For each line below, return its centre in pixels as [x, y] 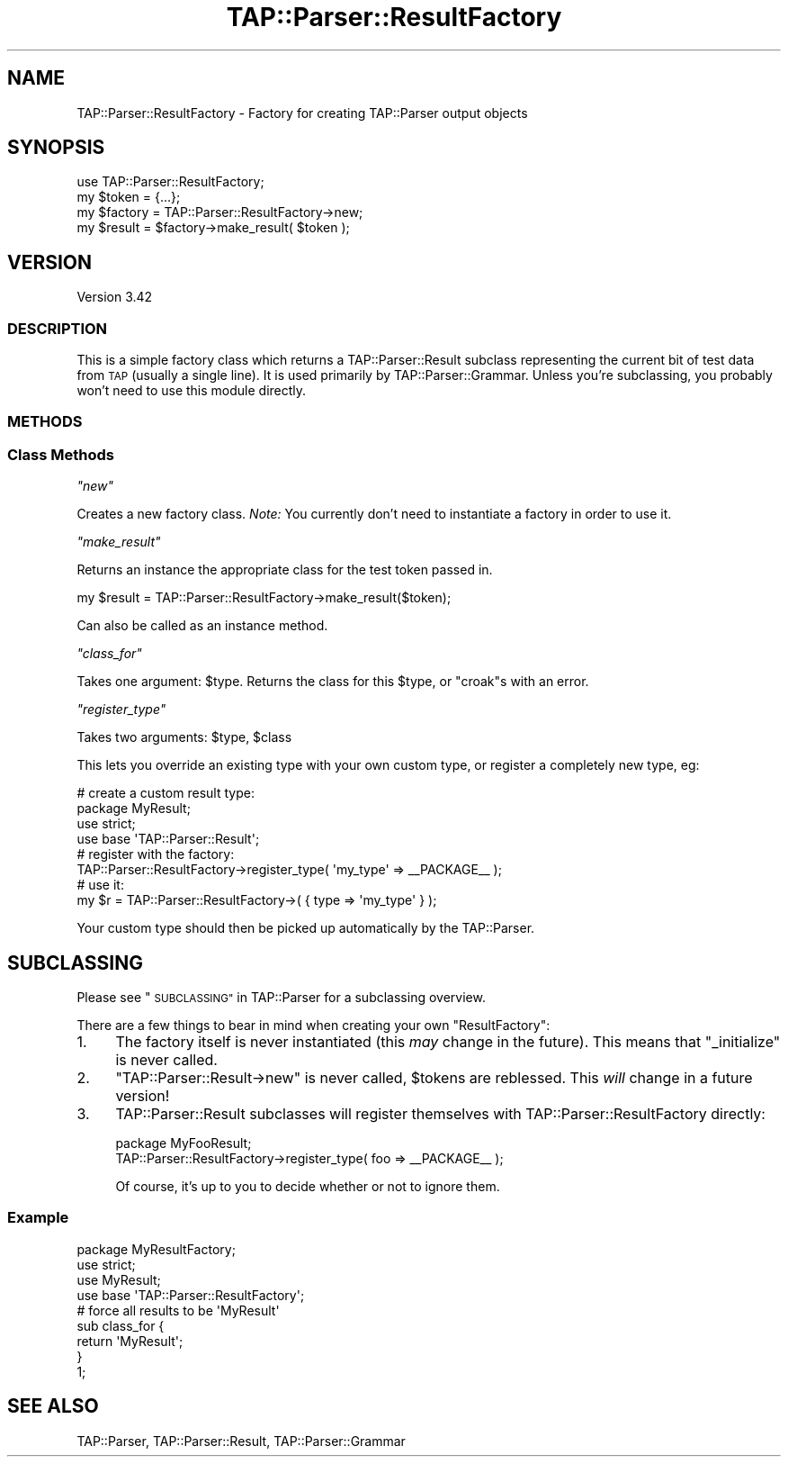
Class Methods [61, 454]
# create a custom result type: [166, 793]
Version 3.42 [115, 297]
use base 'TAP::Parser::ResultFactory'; [191, 1295]
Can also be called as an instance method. [202, 626]
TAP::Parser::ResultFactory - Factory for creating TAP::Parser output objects [302, 113]
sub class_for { [121, 1325]
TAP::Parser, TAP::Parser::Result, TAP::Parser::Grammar [241, 1441]
